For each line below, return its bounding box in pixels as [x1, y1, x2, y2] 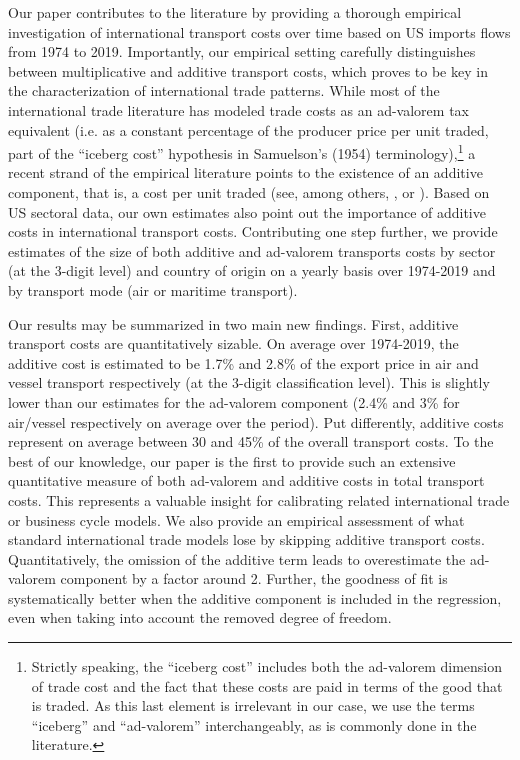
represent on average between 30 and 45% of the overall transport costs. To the [8, 431, 494, 452]
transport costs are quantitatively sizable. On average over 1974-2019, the [8, 333, 459, 354]
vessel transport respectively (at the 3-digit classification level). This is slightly [8, 372, 490, 393]
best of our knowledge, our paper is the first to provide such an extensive [8, 450, 456, 471]
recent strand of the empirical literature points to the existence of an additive [8, 162, 483, 183]
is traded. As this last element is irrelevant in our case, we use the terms [31, 695, 475, 716]
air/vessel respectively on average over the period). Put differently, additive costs [8, 411, 504, 432]
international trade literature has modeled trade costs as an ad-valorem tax [8, 99, 469, 120]
